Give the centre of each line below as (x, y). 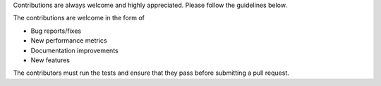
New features (50, 60)
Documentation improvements (75, 50)
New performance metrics (69, 41)
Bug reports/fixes (56, 31)
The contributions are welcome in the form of (79, 18)
